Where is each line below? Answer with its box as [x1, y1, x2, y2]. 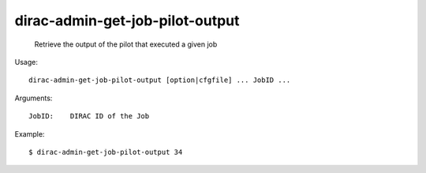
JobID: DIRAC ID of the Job [28, 111, 150, 121]
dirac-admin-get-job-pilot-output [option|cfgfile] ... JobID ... [28, 76, 291, 85]
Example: [14, 129, 45, 138]
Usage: [14, 57, 39, 66]
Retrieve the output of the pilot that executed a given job [34, 39, 218, 49]
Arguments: [14, 93, 53, 103]
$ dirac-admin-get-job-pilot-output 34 [28, 147, 183, 156]
